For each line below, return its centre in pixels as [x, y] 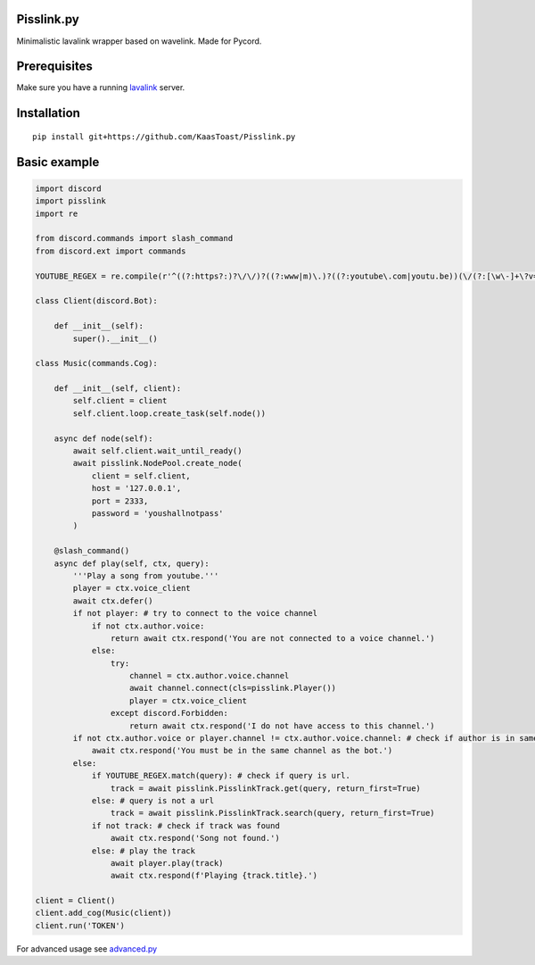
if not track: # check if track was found [185, 825]
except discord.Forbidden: [169, 713]
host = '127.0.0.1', [136, 488]
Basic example [58, 162]
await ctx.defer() [113, 601]
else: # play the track [144, 851]
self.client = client [120, 401]
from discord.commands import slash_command [134, 238]
